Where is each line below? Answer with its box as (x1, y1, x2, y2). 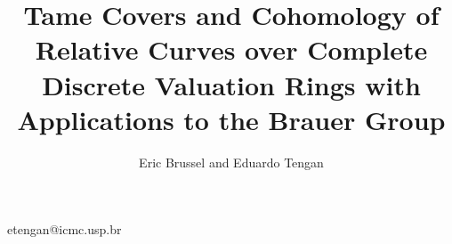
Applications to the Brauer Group (17, 101, 446, 137)
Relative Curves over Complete (35, 31, 428, 68)
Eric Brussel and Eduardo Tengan (139, 152, 324, 171)
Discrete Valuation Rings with (42, 66, 421, 102)
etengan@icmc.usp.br (7, 220, 122, 239)
